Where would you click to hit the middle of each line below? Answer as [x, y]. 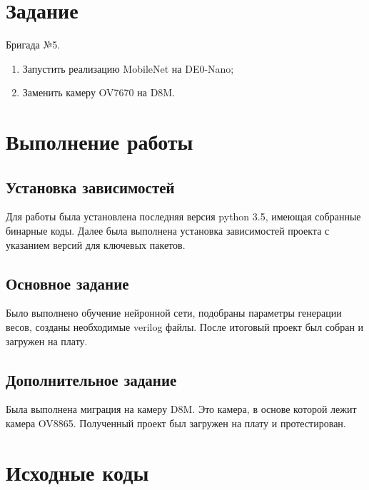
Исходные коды [77, 472]
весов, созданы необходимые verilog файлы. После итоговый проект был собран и [185, 327]
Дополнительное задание [91, 379]
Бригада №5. [33, 45]
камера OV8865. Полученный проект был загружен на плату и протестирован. [176, 423]
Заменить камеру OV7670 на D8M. [99, 92]
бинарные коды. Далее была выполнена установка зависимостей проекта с [168, 231]
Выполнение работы [100, 142]
